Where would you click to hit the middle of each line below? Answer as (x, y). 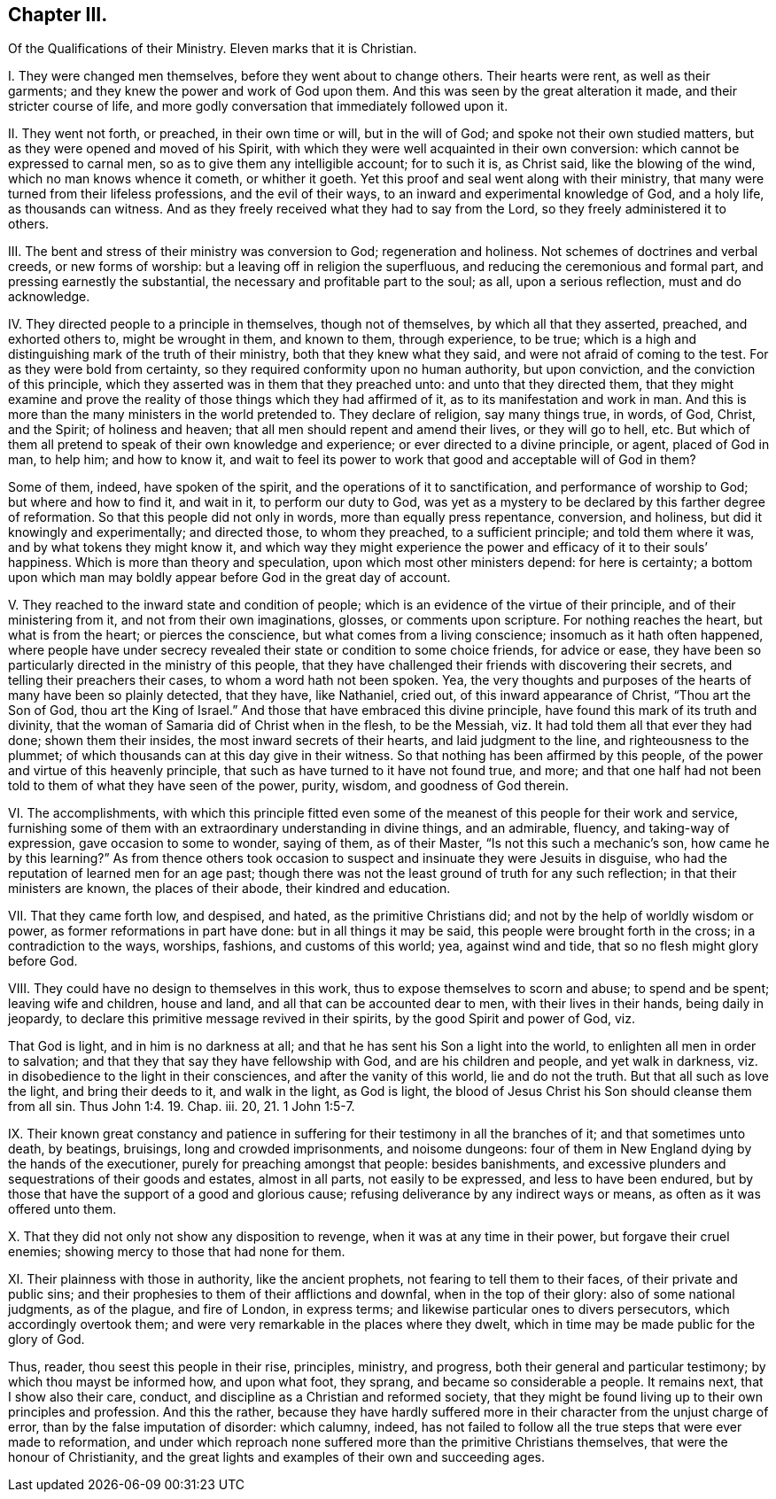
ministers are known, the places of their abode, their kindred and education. (229, 889)
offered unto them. (62, 1209)
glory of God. (47, 1340)
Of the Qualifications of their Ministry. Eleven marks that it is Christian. (213, 49)
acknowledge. (49, 297)
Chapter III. (58, 15)
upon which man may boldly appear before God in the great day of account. (229, 578)
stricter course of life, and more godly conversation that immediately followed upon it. (258, 106)
